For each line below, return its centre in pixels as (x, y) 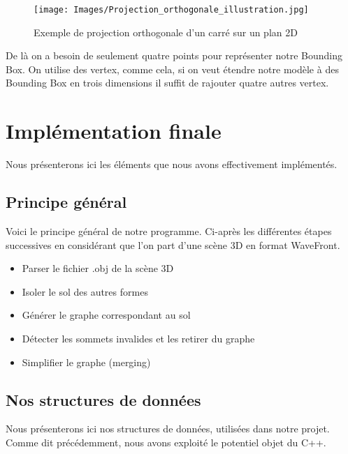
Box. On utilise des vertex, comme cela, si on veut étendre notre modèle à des (172, 69)
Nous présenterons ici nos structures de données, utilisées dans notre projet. (168, 429)
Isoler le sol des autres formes (85, 291)
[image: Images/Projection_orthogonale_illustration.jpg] (171, 10)
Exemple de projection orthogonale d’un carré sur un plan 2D (166, 32)
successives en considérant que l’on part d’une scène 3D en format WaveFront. (173, 244)
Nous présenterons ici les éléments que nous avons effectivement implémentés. (172, 164)
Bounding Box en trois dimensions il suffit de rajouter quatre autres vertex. (167, 83)
